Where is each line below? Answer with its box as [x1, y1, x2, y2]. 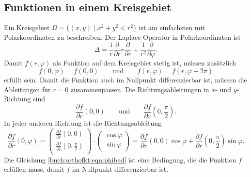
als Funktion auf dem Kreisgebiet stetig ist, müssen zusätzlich [53, 58, 236, 68]
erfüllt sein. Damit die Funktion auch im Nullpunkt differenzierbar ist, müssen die [4, 75, 247, 85]
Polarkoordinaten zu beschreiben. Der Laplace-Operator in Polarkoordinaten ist [4, 32, 241, 42]
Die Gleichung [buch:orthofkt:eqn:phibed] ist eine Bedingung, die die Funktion [4, 154, 236, 164]
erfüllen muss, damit [4, 164, 64, 174]
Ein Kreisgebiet [4, 22, 50, 32]
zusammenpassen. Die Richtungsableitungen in [70, 84, 209, 94]
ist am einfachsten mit [139, 22, 205, 32]
